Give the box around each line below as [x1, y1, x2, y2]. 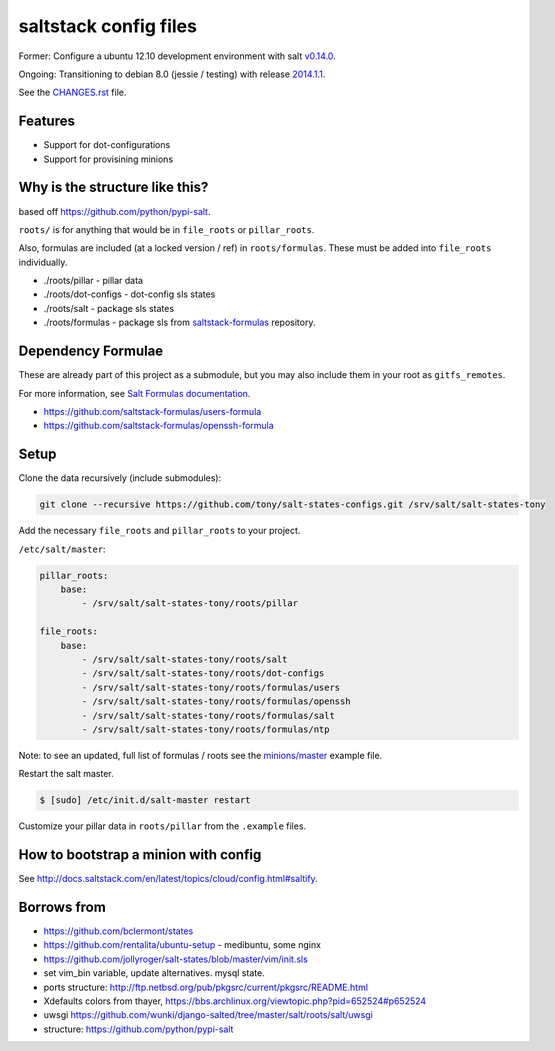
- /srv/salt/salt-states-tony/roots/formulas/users [81, 681, 341, 693]
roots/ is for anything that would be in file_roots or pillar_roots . [18, 223, 315, 235]
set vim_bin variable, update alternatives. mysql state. [43, 967, 265, 979]
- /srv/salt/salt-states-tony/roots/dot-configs [81, 668, 325, 679]
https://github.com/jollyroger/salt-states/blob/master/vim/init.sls [43, 953, 309, 965]
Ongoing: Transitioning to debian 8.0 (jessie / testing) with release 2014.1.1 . [18, 68, 326, 80]
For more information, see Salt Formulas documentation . [18, 387, 251, 399]
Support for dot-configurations [43, 139, 171, 151]
